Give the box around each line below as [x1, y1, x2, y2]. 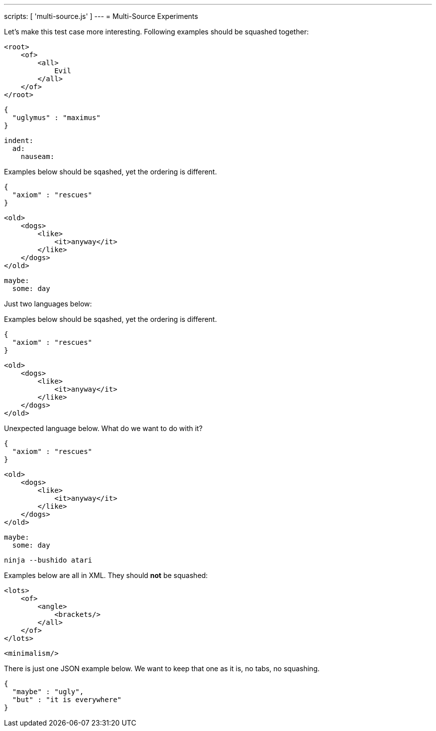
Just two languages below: [4, 299, 92, 308]
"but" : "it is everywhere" [12, 696, 122, 704]
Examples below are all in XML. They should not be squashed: [4, 571, 208, 580]
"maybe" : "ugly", [12, 688, 84, 696]
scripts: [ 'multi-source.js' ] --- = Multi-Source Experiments [4, 12, 198, 20]
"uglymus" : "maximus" [12, 114, 101, 122]
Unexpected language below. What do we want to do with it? [4, 424, 203, 433]
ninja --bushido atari [4, 556, 93, 564]
